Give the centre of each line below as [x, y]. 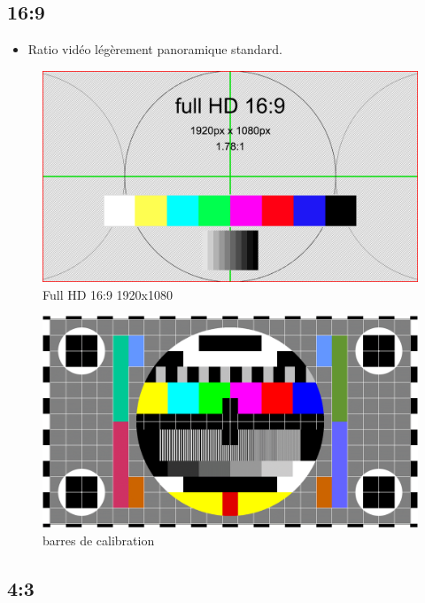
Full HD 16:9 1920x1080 [108, 294]
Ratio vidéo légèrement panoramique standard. [155, 49]
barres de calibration [99, 540]
